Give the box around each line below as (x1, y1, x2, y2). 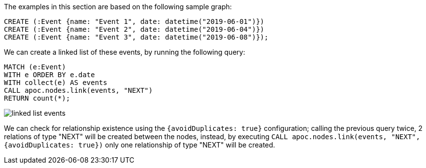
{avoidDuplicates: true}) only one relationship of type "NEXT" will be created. (4, 141, 276, 149)
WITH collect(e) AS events (4, 79, 107, 86)
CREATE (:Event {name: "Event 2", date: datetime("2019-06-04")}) (4, 25, 265, 33)
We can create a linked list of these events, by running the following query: (4, 48, 245, 56)
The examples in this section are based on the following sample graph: (4, 2, 232, 11)
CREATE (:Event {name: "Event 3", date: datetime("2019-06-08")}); (4, 33, 269, 41)
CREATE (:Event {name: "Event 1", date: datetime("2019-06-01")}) (4, 18, 265, 25)
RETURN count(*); (4, 94, 70, 102)
